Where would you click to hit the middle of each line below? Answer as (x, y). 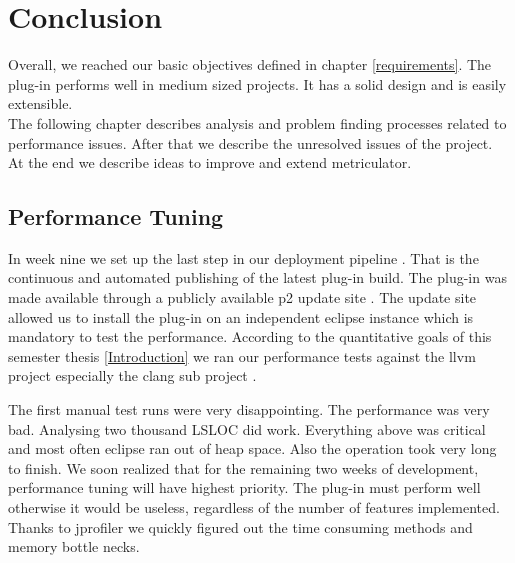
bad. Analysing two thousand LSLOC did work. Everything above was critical (247, 428)
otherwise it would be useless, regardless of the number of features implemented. (254, 507)
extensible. (40, 103)
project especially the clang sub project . (132, 375)
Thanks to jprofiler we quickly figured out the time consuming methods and (240, 526)
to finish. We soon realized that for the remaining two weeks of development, (243, 467)
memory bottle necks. (74, 546)
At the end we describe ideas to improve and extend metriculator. (210, 162)
